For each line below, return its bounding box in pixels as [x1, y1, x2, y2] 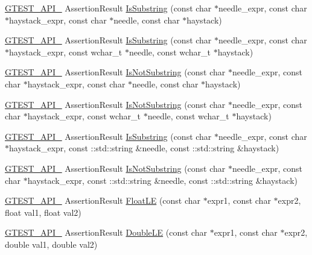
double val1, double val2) [5, 238, 98, 250]
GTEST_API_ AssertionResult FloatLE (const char [5, 194, 201, 207]
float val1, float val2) [5, 206, 81, 218]
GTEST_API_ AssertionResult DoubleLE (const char [5, 226, 207, 239]
